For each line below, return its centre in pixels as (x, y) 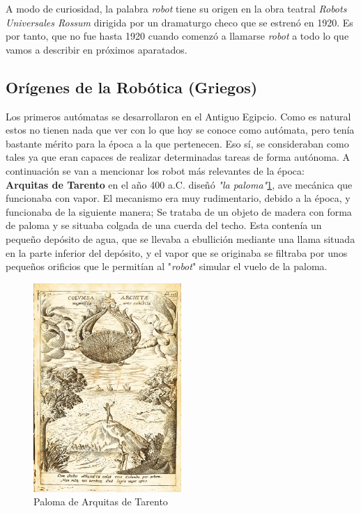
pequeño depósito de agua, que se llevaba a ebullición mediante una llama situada (180, 238)
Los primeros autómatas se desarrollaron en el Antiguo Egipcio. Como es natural (178, 116)
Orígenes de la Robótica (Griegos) (132, 87)
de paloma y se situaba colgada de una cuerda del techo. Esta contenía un (164, 225)
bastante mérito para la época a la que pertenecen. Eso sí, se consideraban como (177, 143)
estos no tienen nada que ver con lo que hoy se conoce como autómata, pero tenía (180, 130)
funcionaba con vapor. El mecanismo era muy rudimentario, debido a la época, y (178, 198)
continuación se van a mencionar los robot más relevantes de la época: (155, 170)
